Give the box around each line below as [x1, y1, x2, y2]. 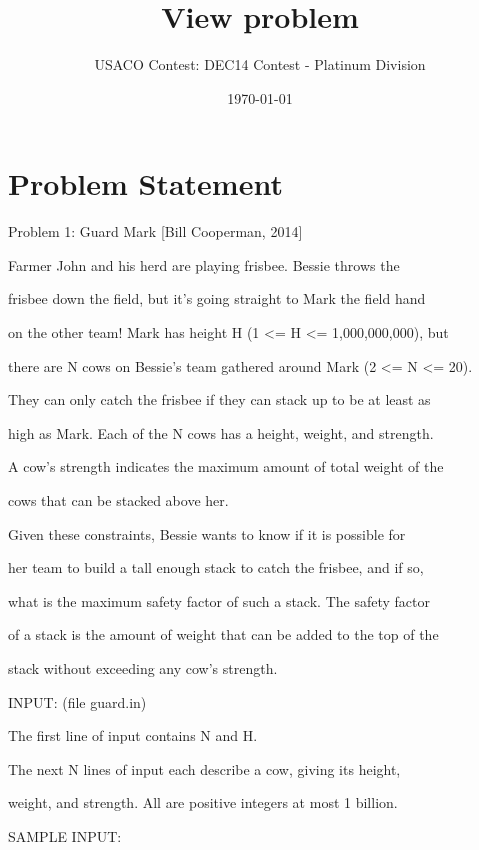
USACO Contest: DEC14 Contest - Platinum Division [94, 54, 426, 75]
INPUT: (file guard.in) [8, 691, 147, 712]
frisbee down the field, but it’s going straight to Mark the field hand [8, 288, 426, 309]
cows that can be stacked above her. [8, 490, 229, 510]
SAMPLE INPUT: [8, 825, 122, 846]
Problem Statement [8, 163, 283, 204]
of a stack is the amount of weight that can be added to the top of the [8, 624, 439, 645]
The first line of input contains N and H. [8, 725, 258, 746]
